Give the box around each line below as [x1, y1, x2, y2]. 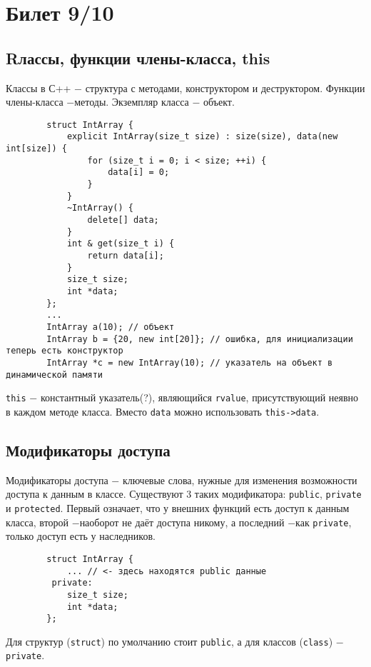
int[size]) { [6, 144, 67, 154]
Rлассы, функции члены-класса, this [6, 46, 270, 69]
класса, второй [6, 514, 69, 529]
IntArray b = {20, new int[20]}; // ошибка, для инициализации [46, 333, 353, 344]
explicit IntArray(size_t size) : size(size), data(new [66, 131, 338, 142]
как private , [295, 514, 352, 529]
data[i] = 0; [108, 167, 170, 178]
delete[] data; [87, 215, 159, 226]
